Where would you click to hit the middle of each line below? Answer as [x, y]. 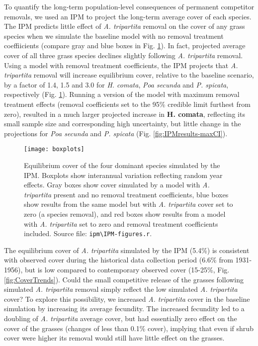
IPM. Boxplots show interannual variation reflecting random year [123, 175]
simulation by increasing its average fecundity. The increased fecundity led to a [124, 308]
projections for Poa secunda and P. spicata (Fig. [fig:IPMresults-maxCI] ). [116, 133]
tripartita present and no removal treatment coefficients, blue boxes [126, 194]
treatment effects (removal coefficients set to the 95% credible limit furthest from [127, 104]
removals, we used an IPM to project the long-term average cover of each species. [128, 16]
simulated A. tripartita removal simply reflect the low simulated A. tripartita [121, 289]
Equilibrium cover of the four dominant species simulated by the [122, 165]
